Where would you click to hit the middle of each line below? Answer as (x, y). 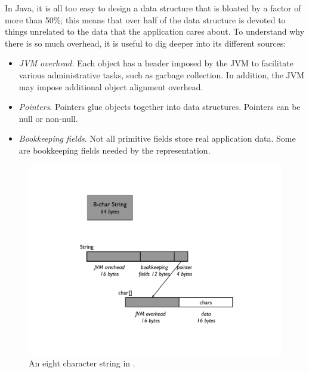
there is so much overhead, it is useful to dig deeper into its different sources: (146, 43)
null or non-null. (48, 118)
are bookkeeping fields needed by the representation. (115, 150)
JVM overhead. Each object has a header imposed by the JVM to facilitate (156, 63)
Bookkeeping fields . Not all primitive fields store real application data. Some (157, 138)
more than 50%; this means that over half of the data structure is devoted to (145, 19)
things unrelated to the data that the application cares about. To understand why (155, 31)
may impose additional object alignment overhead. (111, 86)
